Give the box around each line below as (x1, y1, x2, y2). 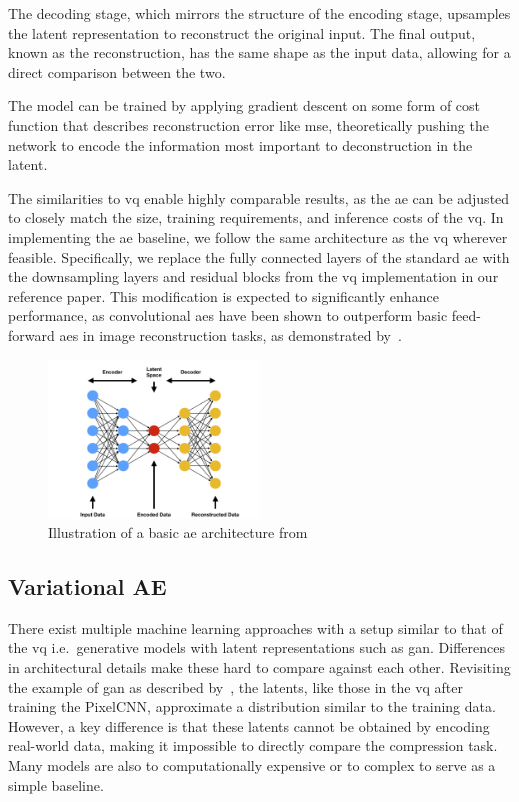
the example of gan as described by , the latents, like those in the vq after (8, 676, 464, 697)
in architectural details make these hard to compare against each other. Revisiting (8, 657, 511, 678)
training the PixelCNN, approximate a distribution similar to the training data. (8, 696, 496, 717)
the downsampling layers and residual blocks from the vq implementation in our (8, 266, 499, 287)
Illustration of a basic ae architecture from (48, 522, 308, 543)
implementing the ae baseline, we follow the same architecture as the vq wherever (8, 226, 508, 247)
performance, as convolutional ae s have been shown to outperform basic (8, 305, 448, 326)
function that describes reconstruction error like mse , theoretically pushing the (8, 114, 489, 135)
